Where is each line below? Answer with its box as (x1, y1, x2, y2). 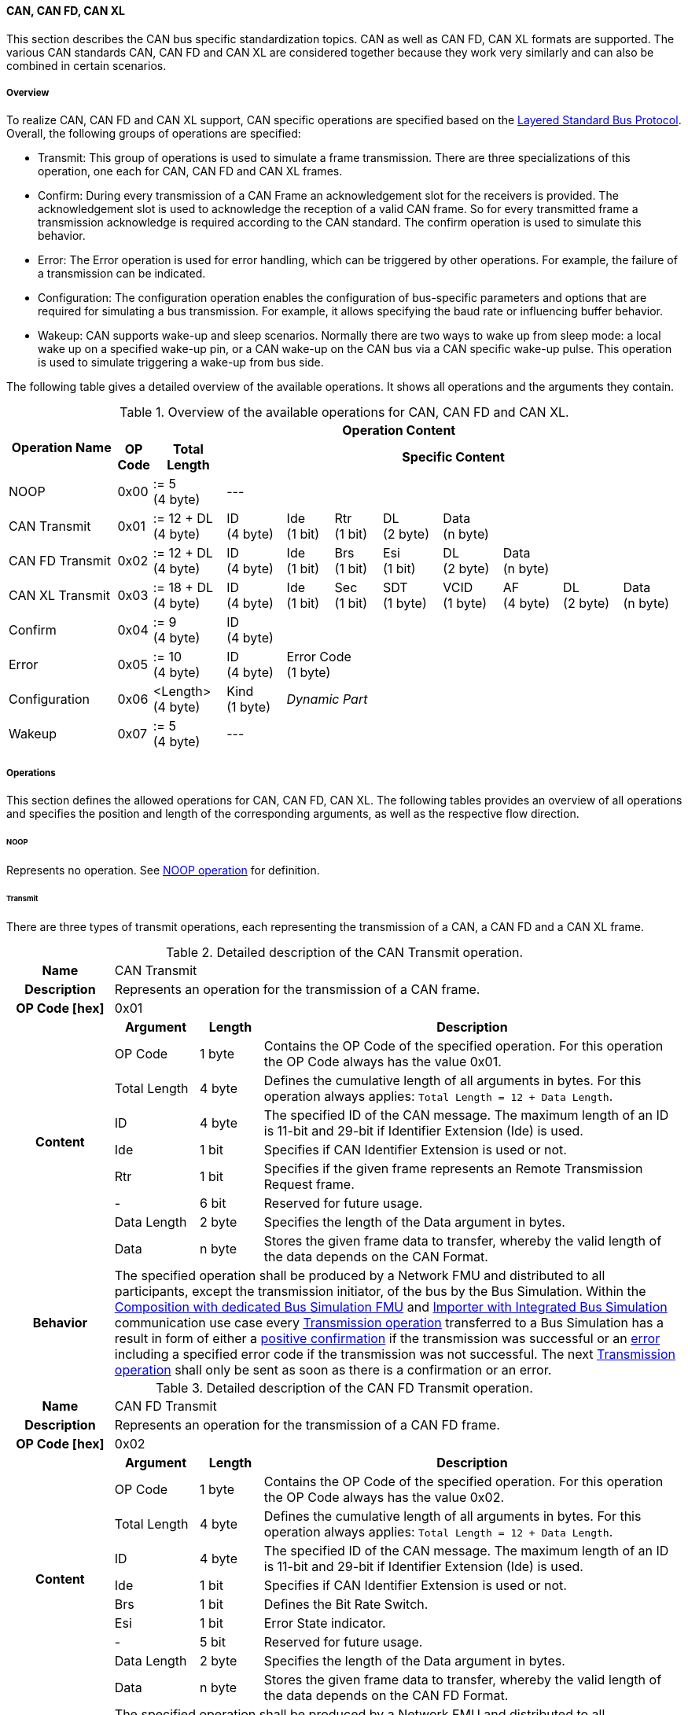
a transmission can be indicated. (38, 267, 206, 281)
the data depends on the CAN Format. (263, 1248, 488, 1264)
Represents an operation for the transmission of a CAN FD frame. (114, 1416, 500, 1433)
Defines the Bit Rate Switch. (263, 1595, 429, 1612)
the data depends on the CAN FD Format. (263, 1687, 509, 1703)
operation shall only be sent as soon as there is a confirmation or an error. (114, 1361, 552, 1378)
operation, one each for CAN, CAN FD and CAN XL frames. (38, 164, 343, 178)
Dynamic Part (286, 691, 368, 708)
